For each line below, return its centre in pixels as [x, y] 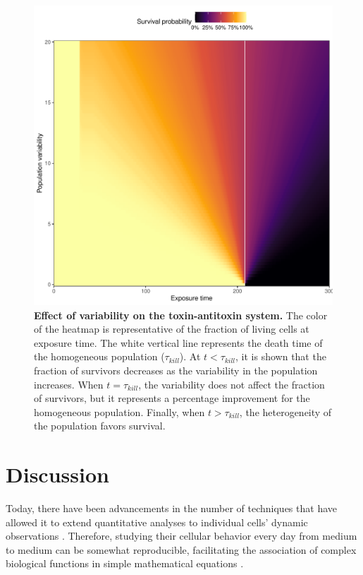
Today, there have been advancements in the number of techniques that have [171, 508]
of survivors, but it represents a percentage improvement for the [172, 398]
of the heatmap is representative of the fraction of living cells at [172, 329]
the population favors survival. [100, 426]
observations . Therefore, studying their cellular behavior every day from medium [181, 536]
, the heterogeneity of [285, 411]
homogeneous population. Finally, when [119, 411]
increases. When [69, 384]
